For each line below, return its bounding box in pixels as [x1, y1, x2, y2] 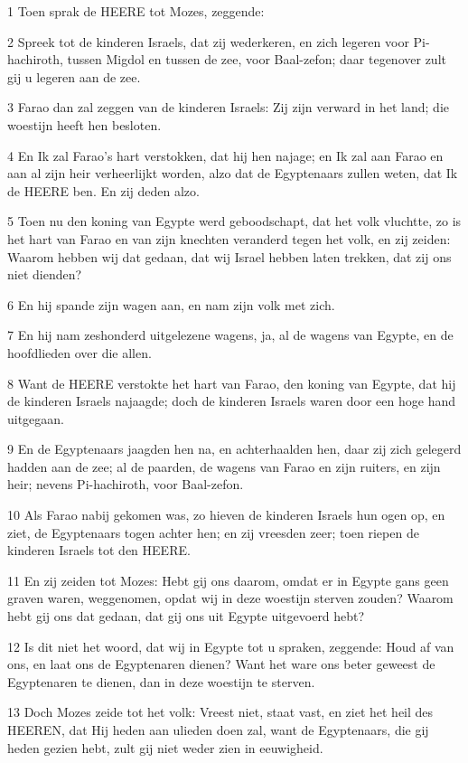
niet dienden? [7, 265, 82, 284]
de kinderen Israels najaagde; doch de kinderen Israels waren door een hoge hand [7, 391, 455, 410]
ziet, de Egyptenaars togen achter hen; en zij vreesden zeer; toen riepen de [7, 523, 419, 542]
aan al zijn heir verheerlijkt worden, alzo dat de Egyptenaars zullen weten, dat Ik [7, 164, 458, 183]
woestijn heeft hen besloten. [7, 115, 162, 134]
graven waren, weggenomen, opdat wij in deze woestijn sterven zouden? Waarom [7, 589, 454, 608]
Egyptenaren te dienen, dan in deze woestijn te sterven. [7, 672, 315, 691]
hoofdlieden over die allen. [7, 343, 152, 362]
